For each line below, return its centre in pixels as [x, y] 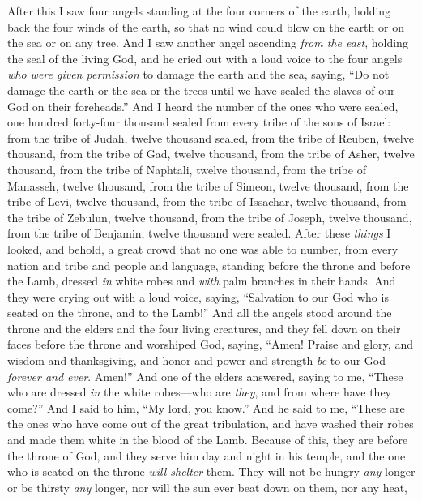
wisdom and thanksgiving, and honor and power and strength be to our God [196, 360]
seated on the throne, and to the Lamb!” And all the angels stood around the [200, 313]
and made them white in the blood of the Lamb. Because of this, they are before [208, 440]
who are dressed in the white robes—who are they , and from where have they [199, 392]
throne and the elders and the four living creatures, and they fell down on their [204, 328]
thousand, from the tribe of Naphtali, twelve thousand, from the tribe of [187, 169]
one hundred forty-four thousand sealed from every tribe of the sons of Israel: [199, 122]
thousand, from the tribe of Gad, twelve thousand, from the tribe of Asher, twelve [211, 154]
